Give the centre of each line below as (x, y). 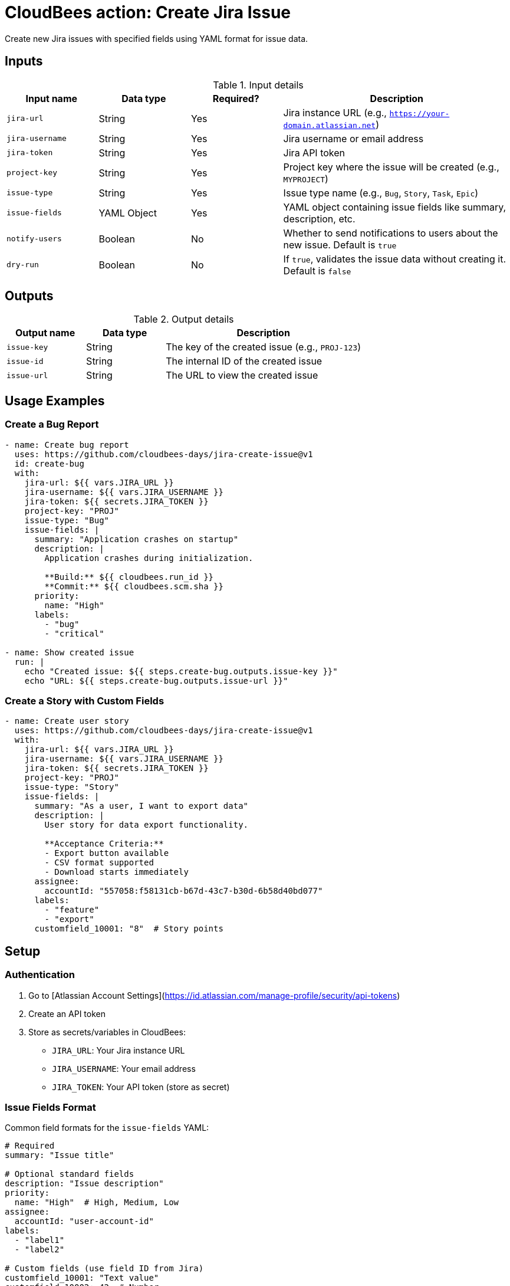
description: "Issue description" (84, 1184)
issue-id (25, 361)
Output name (45, 333)
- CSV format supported (99, 863)
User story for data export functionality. (147, 825)
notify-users (34, 239)
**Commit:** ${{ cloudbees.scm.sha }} (134, 586)
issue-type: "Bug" (67, 520)
